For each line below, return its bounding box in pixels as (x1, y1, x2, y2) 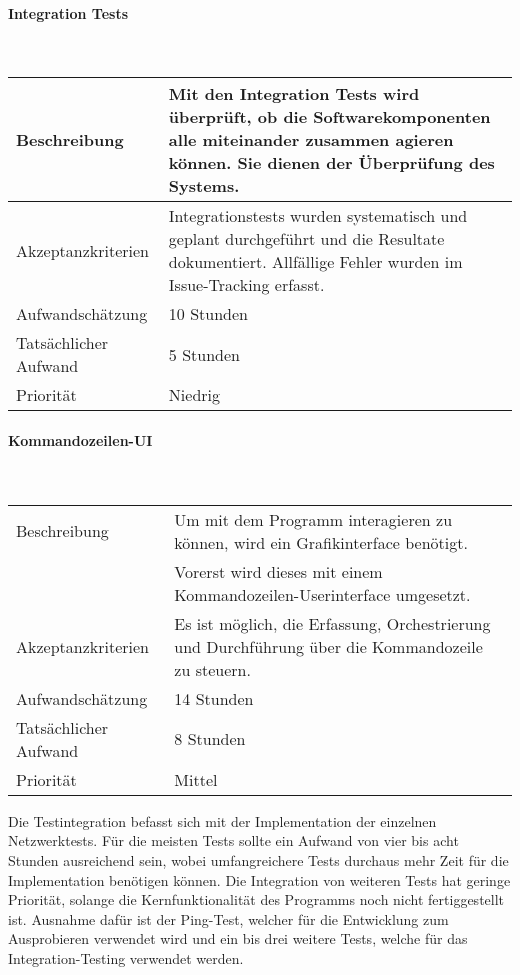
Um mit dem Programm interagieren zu (174, 507, 453, 531)
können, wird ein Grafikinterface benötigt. (174, 530, 468, 554)
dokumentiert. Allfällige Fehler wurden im (168, 250, 463, 274)
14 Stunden (174, 686, 254, 710)
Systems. (168, 174, 240, 198)
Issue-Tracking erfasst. (168, 273, 325, 297)
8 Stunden (174, 727, 246, 751)
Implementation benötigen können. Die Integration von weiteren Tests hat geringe (8, 869, 511, 890)
